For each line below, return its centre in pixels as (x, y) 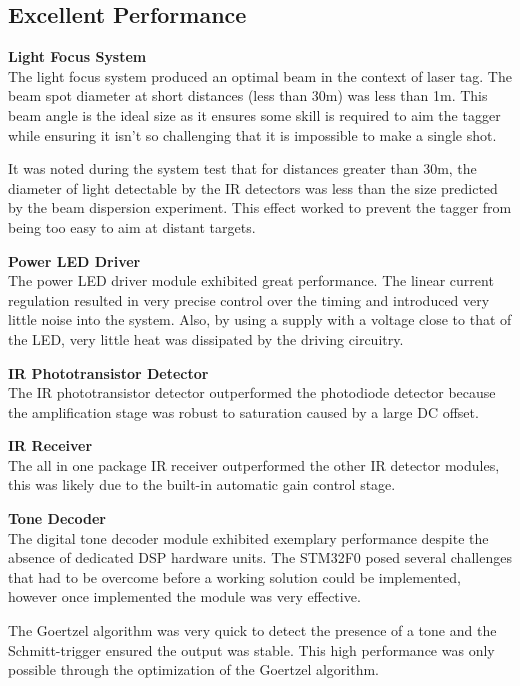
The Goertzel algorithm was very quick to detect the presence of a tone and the (252, 630)
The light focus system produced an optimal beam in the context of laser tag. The (260, 75)
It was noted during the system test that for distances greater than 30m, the (242, 168)
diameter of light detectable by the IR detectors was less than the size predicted (253, 187)
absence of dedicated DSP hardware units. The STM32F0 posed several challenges (260, 557)
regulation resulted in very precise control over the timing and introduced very (249, 299)
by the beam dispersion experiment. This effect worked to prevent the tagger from (260, 207)
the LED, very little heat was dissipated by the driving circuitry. (206, 338)
